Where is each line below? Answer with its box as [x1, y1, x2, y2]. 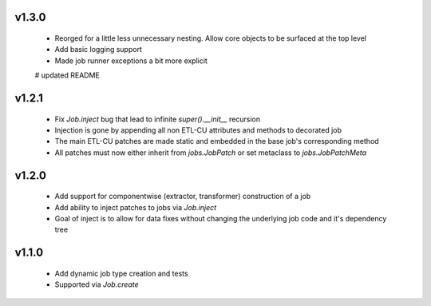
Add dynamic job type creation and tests [54, 268, 188, 278]
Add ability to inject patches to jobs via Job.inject [54, 202, 217, 212]
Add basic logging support [54, 45, 143, 54]
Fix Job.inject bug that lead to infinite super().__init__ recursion [54, 114, 261, 124]
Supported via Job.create [54, 280, 139, 289]
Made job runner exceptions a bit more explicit [54, 56, 208, 66]
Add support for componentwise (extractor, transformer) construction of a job [54, 192, 311, 201]
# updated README [34, 70, 100, 80]
